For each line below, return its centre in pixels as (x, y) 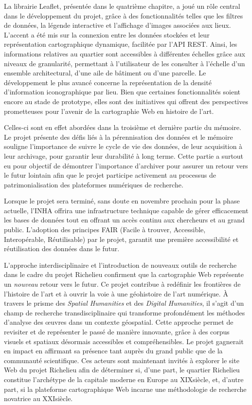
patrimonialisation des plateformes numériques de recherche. (94, 184)
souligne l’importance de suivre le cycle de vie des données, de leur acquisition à (123, 146)
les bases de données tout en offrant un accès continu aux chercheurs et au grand (124, 220)
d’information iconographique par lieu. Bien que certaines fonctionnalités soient (122, 92)
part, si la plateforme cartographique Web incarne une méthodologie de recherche (125, 389)
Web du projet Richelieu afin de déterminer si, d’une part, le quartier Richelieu (122, 370)
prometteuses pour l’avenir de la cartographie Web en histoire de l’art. (109, 111)
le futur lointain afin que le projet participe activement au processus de (110, 175)
